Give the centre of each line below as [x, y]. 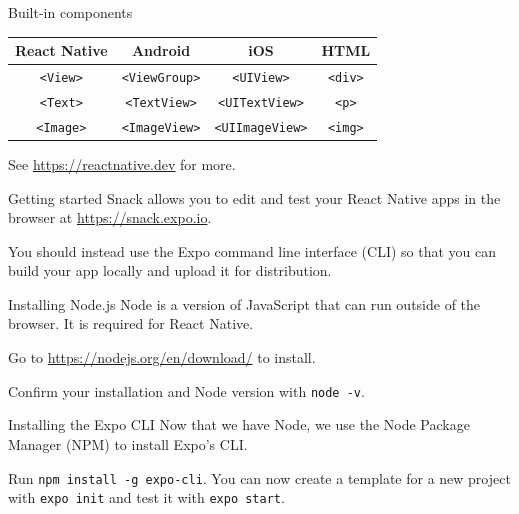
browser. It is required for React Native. [131, 323]
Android [161, 50]
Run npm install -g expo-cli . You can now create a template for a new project [259, 477]
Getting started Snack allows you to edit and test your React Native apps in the [254, 197]
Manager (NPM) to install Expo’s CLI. [128, 443]
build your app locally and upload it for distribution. [170, 270]
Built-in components [70, 12]
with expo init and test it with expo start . [146, 497]
